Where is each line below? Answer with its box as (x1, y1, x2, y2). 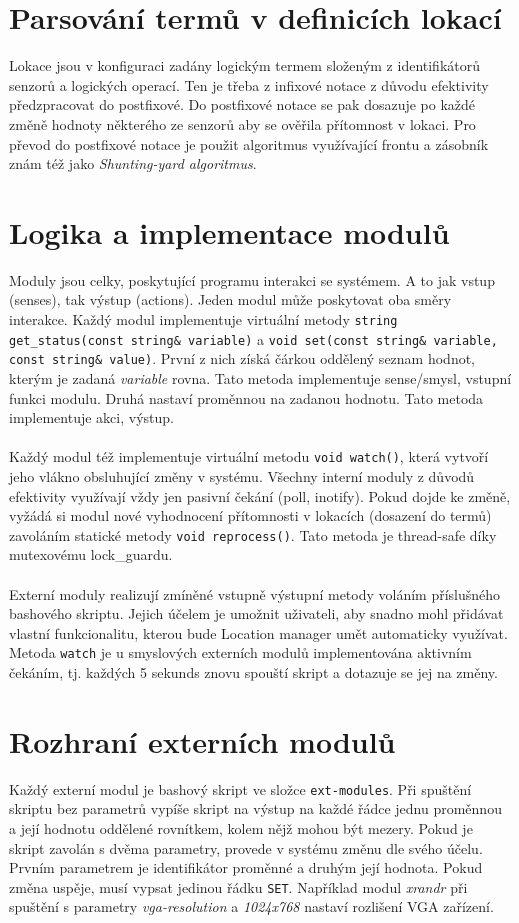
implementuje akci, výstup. (9, 407, 174, 428)
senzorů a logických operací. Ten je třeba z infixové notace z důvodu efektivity (9, 74, 489, 95)
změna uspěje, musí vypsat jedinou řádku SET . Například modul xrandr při (9, 876, 468, 897)
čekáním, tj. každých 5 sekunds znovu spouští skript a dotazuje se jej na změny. (9, 662, 498, 683)
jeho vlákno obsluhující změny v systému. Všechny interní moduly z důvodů (9, 466, 475, 486)
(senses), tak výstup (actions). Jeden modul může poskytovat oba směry (9, 289, 452, 310)
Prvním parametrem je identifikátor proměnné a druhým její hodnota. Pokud (9, 857, 483, 878)
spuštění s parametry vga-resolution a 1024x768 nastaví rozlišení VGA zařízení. (9, 896, 494, 917)
